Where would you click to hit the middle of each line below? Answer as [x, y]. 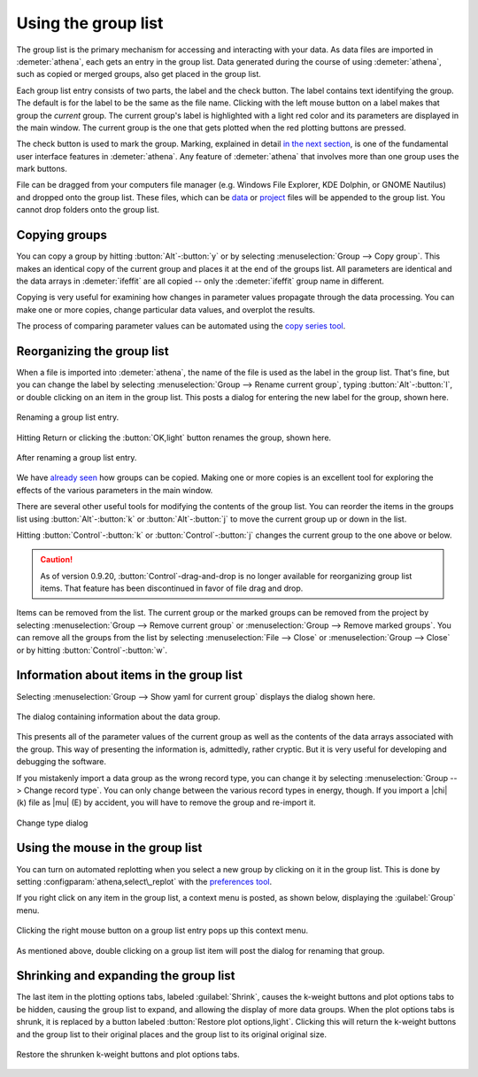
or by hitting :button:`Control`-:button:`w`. [92, 650]
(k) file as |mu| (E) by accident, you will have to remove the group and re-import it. [166, 802]
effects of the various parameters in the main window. [115, 490]
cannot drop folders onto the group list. [88, 210]
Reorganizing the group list [93, 351]
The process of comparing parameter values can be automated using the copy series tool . [181, 326]
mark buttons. [42, 169]
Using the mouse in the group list [109, 848]
